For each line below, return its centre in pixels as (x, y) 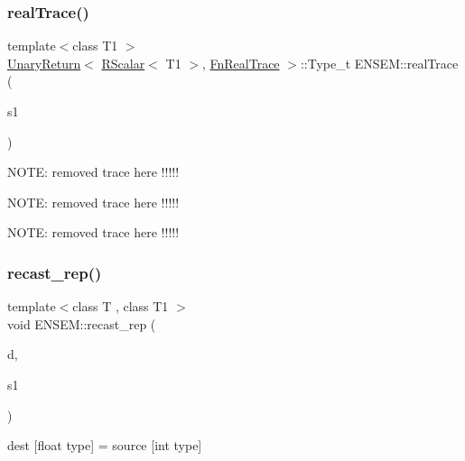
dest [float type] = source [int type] (105, 445)
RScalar (123, 63)
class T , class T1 (121, 306)
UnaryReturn (44, 63)
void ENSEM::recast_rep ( (82, 323)
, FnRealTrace (241, 63)
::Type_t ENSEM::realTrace (379, 63)
